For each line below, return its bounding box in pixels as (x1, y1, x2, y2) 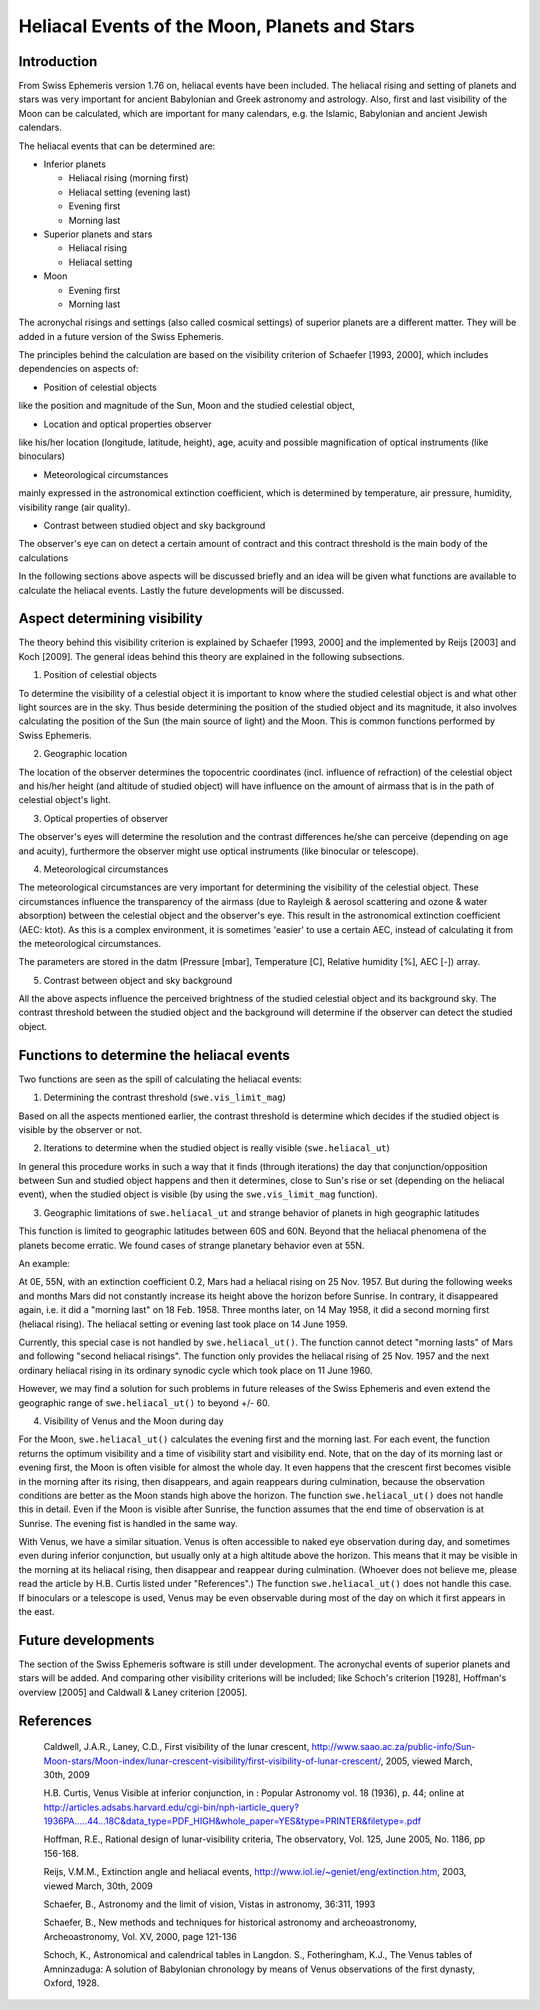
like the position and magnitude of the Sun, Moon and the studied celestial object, (18, 400, 355, 412)
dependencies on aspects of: (18, 363, 139, 375)
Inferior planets (43, 158, 107, 170)
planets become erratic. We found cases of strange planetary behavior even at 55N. (18, 1239, 365, 1251)
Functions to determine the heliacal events (18, 1046, 290, 1064)
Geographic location (43, 748, 128, 760)
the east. (18, 1606, 55, 1618)
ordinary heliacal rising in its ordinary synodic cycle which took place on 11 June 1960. (18, 1364, 374, 1376)
